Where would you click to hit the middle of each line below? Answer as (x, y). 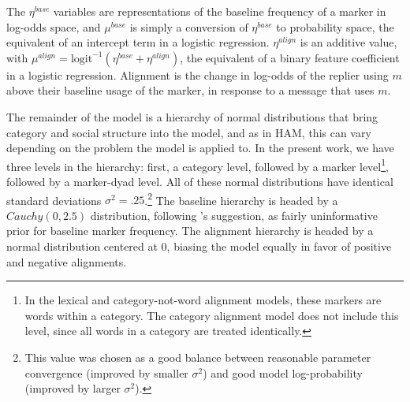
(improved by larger (73, 388)
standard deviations (54, 200)
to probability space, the (335, 26)
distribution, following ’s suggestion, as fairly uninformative (234, 215)
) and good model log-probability (283, 372)
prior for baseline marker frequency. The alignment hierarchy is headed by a (190, 231)
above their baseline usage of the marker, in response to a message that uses (190, 90)
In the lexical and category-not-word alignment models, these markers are (203, 300)
